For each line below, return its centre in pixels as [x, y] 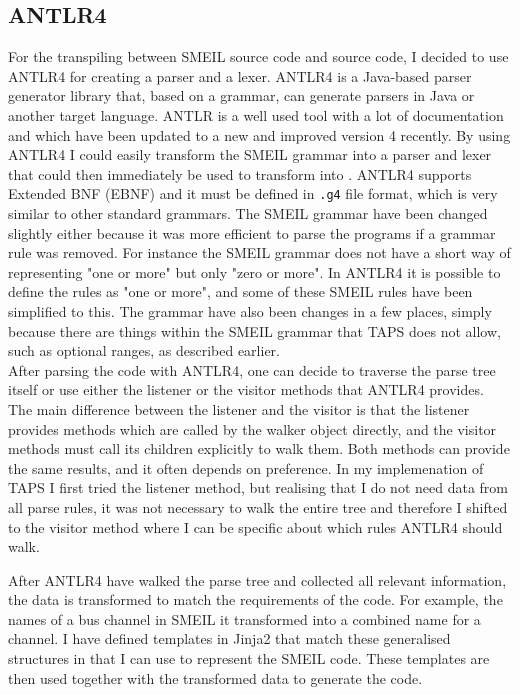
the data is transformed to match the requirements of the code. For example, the [255, 599]
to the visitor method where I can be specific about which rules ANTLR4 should [255, 526]
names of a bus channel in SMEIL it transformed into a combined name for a [244, 618]
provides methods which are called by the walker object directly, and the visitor [252, 428]
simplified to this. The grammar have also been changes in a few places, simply [250, 310]
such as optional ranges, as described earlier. [144, 350]
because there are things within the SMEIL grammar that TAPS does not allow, [254, 330]
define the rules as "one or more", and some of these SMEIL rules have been [240, 291]
